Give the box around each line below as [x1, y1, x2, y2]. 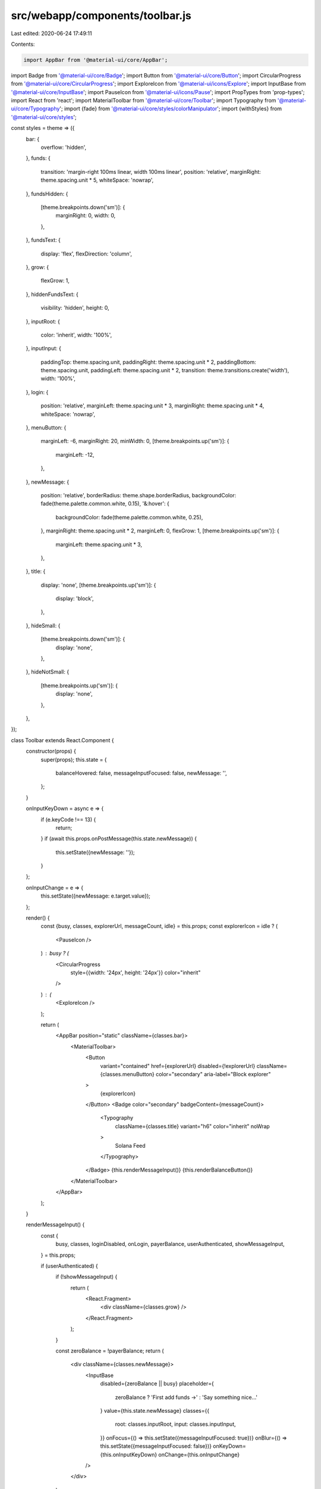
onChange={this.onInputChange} [158, 1451, 240, 1458]
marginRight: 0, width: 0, [55, 212, 116, 219]
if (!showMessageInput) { [55, 1273, 118, 1281]
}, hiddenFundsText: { [26, 291, 78, 298]
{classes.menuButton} [100, 1070, 155, 1077]
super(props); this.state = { [40, 756, 107, 763]
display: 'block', [55, 595, 95, 602]
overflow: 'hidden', [40, 144, 87, 151]
